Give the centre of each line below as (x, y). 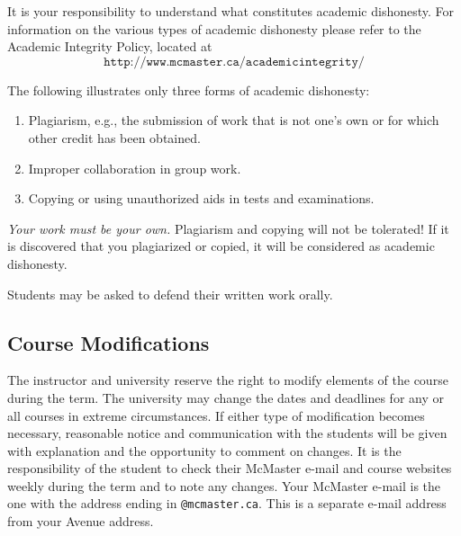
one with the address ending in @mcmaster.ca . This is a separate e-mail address (227, 503)
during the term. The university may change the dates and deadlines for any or (226, 397)
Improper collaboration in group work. (135, 168)
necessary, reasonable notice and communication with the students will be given (227, 433)
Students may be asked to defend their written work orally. (170, 294)
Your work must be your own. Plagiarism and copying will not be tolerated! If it (228, 228)
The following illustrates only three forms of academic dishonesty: (189, 89)
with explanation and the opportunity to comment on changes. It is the (204, 450)
